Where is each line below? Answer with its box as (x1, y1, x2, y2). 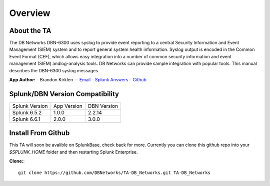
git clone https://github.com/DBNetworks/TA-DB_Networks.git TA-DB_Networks (18, 170, 211, 176)
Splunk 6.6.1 (12, 115, 40, 122)
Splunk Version (12, 102, 48, 109)
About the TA (9, 26, 51, 35)
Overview (9, 7, 50, 18)
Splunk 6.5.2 (12, 109, 42, 116)
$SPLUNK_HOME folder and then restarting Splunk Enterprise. (9, 149, 138, 155)
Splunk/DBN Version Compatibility (9, 90, 119, 98)
